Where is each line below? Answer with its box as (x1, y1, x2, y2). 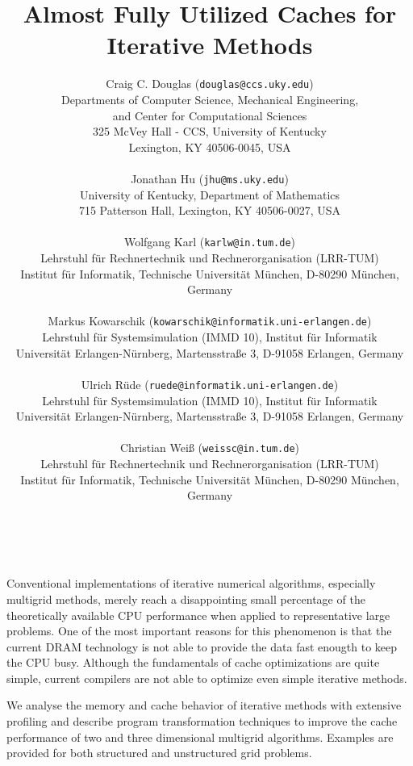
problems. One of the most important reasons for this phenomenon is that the (6, 622, 392, 639)
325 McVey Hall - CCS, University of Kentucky (93, 123, 327, 140)
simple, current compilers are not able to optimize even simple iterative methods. (6, 669, 407, 686)
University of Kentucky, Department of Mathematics (79, 186, 340, 203)
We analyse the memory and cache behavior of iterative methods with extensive (6, 697, 402, 714)
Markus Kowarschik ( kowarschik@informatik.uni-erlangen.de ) (48, 312, 372, 329)
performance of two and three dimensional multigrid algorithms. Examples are (6, 728, 394, 745)
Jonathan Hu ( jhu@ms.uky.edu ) (131, 170, 289, 186)
